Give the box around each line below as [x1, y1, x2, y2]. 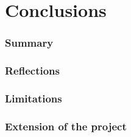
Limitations [5, 90, 62, 105]
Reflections [5, 63, 60, 78]
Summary [5, 35, 54, 50]
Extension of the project [5, 118, 127, 133]
